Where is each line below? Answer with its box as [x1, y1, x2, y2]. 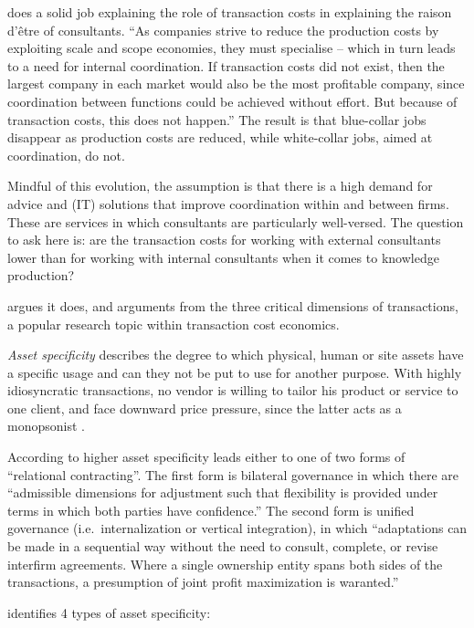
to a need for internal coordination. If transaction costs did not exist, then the [7, 56, 445, 75]
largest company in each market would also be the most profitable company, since [7, 74, 465, 93]
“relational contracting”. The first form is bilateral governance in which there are [7, 465, 458, 484]
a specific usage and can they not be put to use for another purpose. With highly [7, 362, 462, 382]
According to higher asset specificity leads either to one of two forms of [7, 447, 406, 466]
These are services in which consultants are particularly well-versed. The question [7, 212, 464, 231]
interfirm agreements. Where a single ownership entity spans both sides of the [7, 554, 443, 573]
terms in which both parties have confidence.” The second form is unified [7, 500, 415, 519]
